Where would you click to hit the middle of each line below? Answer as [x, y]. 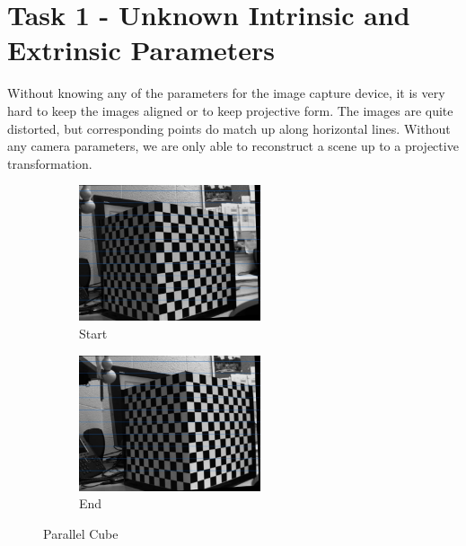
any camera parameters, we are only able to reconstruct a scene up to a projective [233, 146]
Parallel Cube [81, 533]
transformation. [50, 163]
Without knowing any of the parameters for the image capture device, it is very [226, 93]
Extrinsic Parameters [141, 50]
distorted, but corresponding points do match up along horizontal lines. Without [229, 128]
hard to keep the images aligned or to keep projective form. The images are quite [230, 110]
